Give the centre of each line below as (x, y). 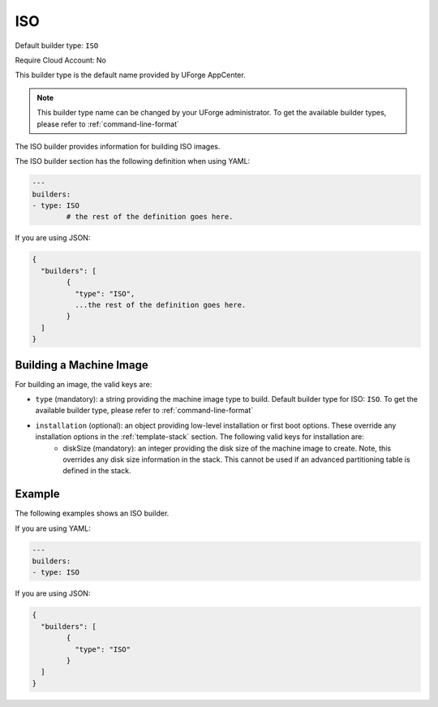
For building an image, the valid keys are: (84, 384)
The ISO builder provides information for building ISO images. (118, 146)
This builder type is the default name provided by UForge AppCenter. (131, 75)
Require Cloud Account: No (61, 60)
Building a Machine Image (82, 365)
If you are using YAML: (53, 528)
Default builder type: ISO (57, 45)
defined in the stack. (97, 471)
